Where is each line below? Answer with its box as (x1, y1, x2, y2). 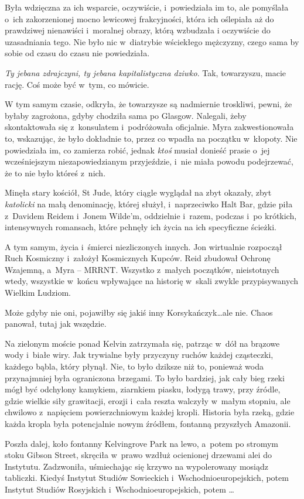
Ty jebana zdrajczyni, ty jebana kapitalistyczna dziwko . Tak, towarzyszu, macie (5, 66, 286, 78)
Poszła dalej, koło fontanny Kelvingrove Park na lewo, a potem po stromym (5, 437, 279, 449)
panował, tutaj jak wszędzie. (5, 317, 107, 330)
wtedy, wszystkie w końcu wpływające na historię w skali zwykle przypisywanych (5, 275, 298, 287)
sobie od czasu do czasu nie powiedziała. (5, 47, 150, 59)
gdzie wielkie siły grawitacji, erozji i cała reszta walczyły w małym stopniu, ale (5, 394, 291, 406)
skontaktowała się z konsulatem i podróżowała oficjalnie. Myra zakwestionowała (5, 121, 294, 133)
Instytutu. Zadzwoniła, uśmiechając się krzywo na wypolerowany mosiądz (5, 460, 268, 472)
